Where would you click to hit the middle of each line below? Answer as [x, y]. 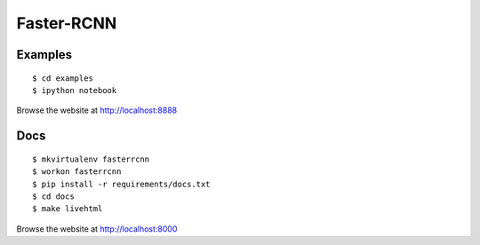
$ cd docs [53, 196]
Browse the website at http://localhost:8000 [97, 229]
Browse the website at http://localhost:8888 [97, 110]
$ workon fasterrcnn [77, 172]
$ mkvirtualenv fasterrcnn [91, 159]
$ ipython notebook [75, 90]
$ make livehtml [68, 209]
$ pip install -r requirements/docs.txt [121, 184]
